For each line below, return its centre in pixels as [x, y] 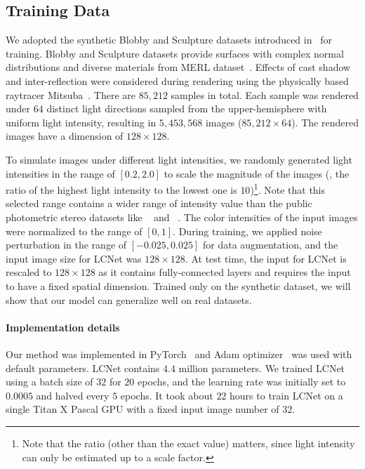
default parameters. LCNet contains [83, 368]
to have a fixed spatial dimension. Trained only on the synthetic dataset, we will [178, 285]
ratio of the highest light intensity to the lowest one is [121, 189]
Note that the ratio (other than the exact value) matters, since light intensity [188, 443]
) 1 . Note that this [288, 189]
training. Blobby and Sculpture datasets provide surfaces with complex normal [175, 53]
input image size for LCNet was [74, 258]
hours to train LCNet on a [286, 395]
